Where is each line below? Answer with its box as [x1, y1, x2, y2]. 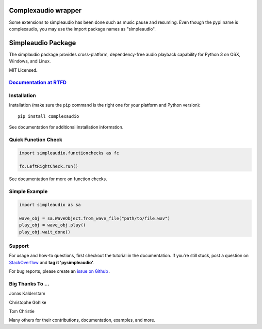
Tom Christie [9, 308, 35, 314]
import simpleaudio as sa [19, 202, 81, 207]
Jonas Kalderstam [9, 291, 46, 297]
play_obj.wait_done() [19, 229, 71, 235]
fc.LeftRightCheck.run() [19, 164, 79, 169]
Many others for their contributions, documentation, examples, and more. [9, 317, 155, 323]
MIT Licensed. [9, 67, 38, 73]
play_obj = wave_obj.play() [19, 222, 86, 228]
